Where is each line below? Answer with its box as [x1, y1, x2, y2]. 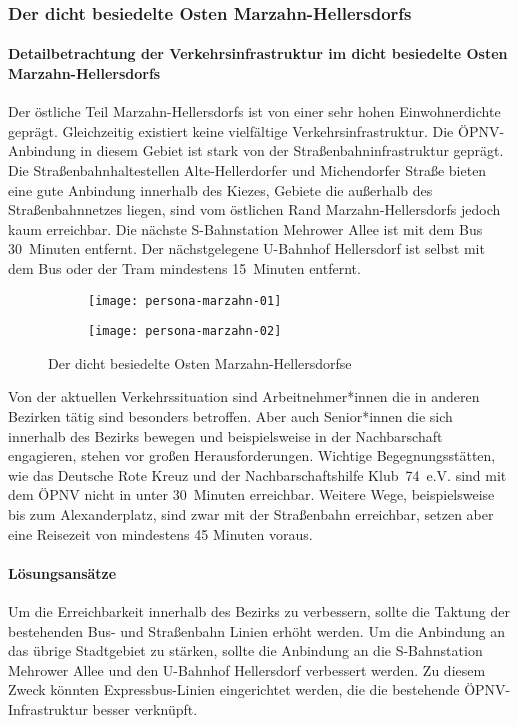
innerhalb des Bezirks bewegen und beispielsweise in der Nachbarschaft [8, 425, 443, 446]
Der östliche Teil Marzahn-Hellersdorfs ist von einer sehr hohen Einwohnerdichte [8, 101, 501, 122]
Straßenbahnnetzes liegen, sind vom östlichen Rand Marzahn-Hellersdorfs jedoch [8, 199, 501, 220]
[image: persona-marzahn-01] [88, 293, 282, 308]
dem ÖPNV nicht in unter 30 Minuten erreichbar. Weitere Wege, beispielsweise [8, 484, 495, 505]
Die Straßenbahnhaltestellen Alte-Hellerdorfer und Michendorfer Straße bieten [8, 160, 487, 181]
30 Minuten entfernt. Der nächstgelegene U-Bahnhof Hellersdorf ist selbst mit [8, 238, 485, 259]
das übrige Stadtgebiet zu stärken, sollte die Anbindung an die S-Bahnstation [8, 640, 483, 661]
